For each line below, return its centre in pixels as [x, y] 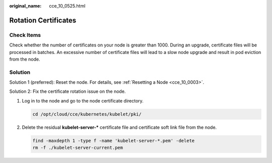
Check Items [25, 35]
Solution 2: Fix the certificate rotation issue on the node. [67, 91]
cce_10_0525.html [67, 6]
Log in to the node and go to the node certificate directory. [83, 100]
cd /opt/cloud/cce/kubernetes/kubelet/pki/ [87, 114]
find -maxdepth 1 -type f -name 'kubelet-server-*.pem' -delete [114, 141]
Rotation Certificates [43, 20]
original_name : [25, 6]
